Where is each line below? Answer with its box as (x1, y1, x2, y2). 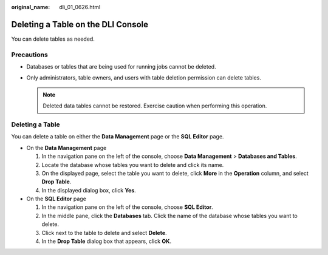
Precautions (11, 50, 48, 59)
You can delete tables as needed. (11, 35, 95, 42)
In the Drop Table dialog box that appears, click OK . (41, 237, 172, 245)
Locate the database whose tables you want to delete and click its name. (41, 161, 224, 168)
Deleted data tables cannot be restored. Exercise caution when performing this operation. (43, 102, 267, 109)
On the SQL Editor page (26, 195, 86, 203)
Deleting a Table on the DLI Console (11, 19, 149, 30)
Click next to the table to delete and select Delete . (41, 229, 167, 236)
